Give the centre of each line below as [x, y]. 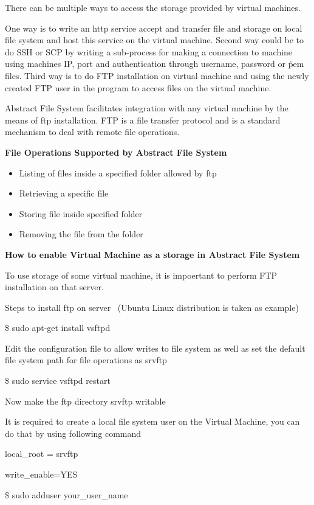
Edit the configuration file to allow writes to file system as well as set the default [155, 348]
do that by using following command [73, 433]
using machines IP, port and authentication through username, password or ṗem [155, 64]
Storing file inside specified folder [81, 213]
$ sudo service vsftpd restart [58, 381]
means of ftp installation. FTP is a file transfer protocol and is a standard [143, 120]
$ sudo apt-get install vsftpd [58, 328]
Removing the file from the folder [81, 234]
